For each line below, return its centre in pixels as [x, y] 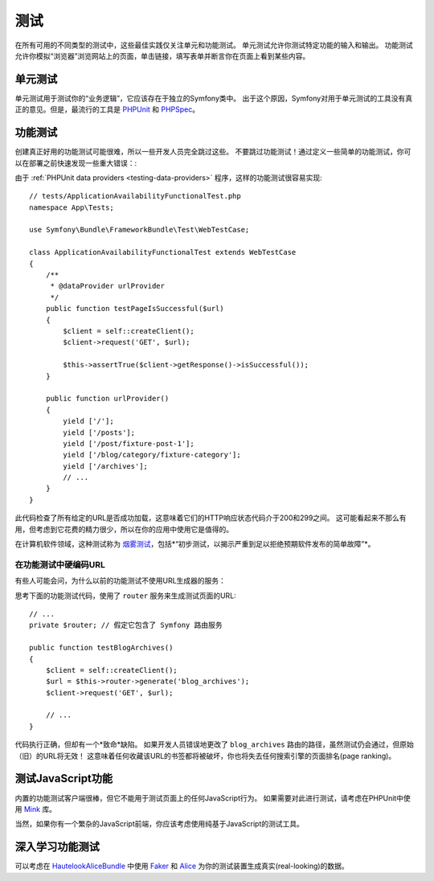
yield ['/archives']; [106, 466]
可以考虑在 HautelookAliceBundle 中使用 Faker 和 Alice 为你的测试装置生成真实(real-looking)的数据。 [182, 866]
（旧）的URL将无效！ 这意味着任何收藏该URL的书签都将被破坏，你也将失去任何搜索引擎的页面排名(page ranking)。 [205, 756]
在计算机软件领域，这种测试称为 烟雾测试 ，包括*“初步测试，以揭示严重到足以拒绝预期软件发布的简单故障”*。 [195, 544]
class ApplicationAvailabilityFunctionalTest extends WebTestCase [163, 252]
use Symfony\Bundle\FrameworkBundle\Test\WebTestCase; [139, 230]
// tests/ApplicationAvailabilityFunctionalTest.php [135, 196]
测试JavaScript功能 [64, 779]
